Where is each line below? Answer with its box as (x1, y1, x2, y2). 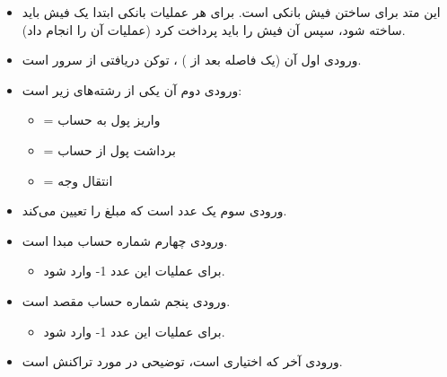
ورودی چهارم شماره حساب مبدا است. (22, 231, 228, 250)
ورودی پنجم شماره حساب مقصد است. (22, 291, 231, 310)
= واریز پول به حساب (43, 110, 161, 129)
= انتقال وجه (43, 171, 113, 189)
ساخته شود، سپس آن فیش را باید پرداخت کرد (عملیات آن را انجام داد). (22, 20, 406, 39)
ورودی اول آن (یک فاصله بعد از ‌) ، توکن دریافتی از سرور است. (22, 50, 362, 69)
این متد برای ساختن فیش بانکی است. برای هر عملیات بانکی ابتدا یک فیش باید (22, 3, 441, 21)
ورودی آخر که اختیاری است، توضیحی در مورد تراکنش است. (22, 352, 343, 371)
